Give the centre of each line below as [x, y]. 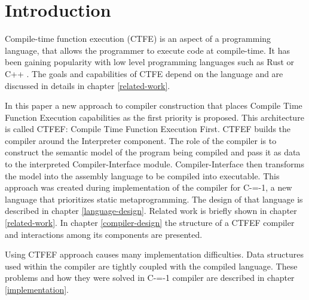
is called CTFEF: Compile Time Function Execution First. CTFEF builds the [148, 129]
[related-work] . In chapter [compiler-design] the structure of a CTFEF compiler [150, 223]
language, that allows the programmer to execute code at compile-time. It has [147, 50]
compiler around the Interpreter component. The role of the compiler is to [141, 140]
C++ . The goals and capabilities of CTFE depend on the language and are [144, 73]
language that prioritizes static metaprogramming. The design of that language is [154, 199]
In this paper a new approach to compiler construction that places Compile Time [154, 105]
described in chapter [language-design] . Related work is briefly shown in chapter [151, 211]
